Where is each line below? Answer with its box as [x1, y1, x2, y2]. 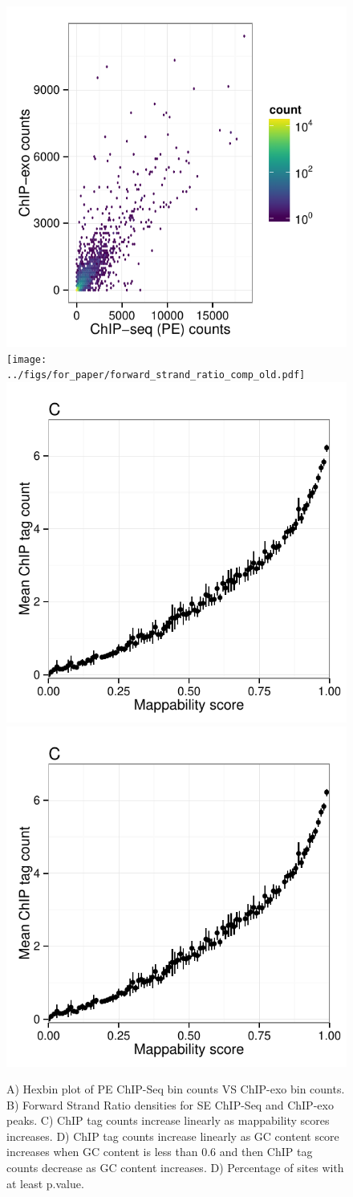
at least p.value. [6, 1175, 84, 1191]
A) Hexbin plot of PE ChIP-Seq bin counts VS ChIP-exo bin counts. [6, 1081, 345, 1097]
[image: [6, 353, 47, 365]
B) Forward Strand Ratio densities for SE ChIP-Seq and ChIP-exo [6, 1096, 334, 1113]
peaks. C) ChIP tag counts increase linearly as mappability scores [6, 1112, 330, 1129]
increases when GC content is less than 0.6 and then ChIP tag [6, 1143, 313, 1160]
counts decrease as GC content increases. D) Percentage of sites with [6, 1159, 344, 1176]
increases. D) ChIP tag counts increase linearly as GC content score [6, 1127, 339, 1144]
